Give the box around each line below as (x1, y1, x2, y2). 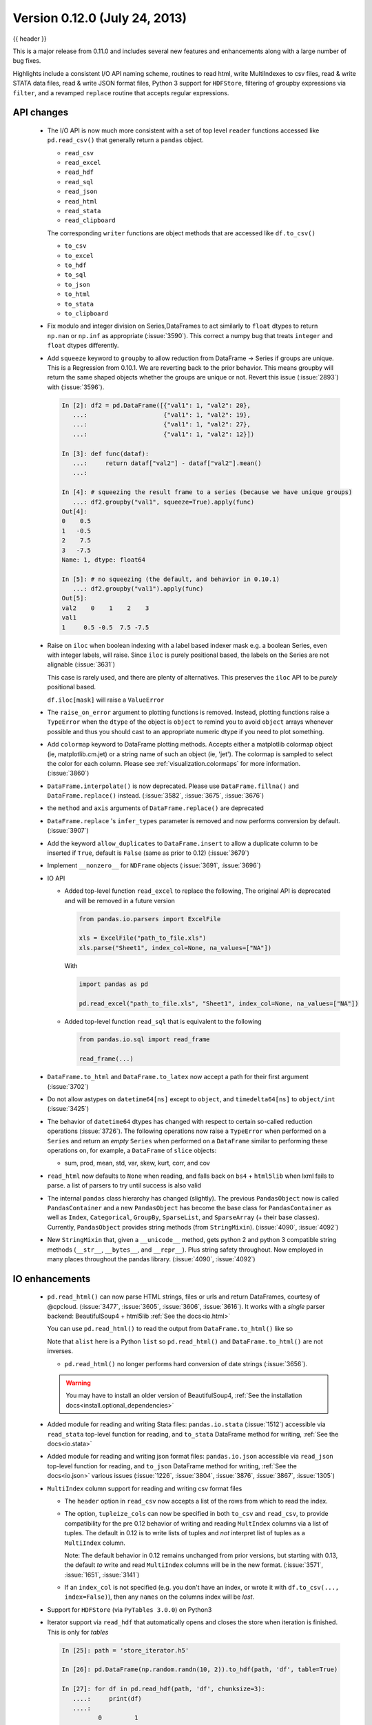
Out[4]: (61, 507, 87, 515)
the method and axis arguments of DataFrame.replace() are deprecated (47, 804, 265, 812)
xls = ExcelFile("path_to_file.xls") (79, 934, 207, 942)
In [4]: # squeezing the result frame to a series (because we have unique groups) (61, 489, 353, 496)
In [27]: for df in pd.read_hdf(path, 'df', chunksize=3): (61, 1685, 265, 1693)
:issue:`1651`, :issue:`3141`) (64, 1570, 140, 1579)
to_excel (64, 252, 94, 259)
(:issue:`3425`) (47, 1105, 90, 1113)
